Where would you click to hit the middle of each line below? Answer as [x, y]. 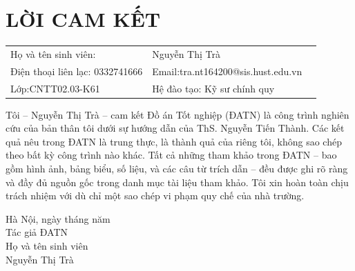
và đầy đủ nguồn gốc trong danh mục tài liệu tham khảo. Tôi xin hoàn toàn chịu [177, 182]
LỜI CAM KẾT [83, 19]
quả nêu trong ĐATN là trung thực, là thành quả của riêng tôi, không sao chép [174, 141]
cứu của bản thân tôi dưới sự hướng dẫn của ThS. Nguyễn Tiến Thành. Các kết [175, 128]
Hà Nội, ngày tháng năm [58, 218]
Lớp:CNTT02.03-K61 [55, 88]
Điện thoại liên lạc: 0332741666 [77, 71]
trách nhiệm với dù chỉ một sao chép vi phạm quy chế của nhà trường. [155, 195]
